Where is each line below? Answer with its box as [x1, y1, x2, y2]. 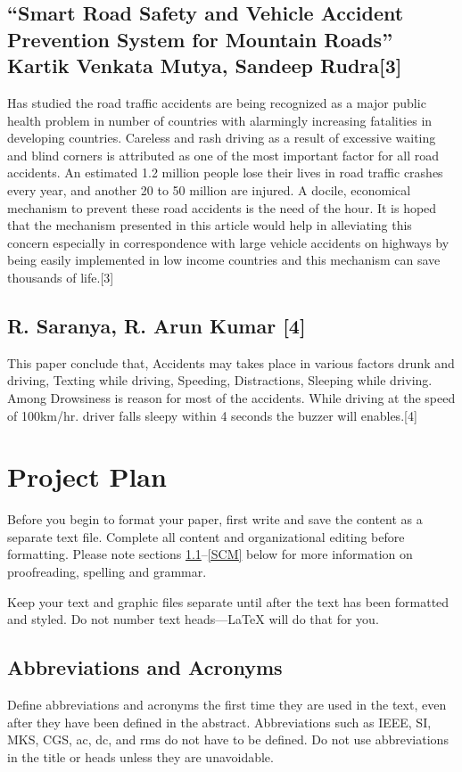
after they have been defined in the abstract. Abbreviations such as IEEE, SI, [7, 712, 432, 731]
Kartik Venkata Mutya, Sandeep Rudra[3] [7, 52, 402, 79]
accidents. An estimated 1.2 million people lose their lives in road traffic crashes [7, 163, 443, 182]
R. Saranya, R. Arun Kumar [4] [7, 311, 306, 339]
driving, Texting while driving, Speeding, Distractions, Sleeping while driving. [7, 371, 433, 390]
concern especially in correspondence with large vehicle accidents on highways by [7, 233, 450, 251]
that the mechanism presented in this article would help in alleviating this [7, 216, 412, 234]
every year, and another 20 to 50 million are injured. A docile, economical [7, 180, 411, 199]
